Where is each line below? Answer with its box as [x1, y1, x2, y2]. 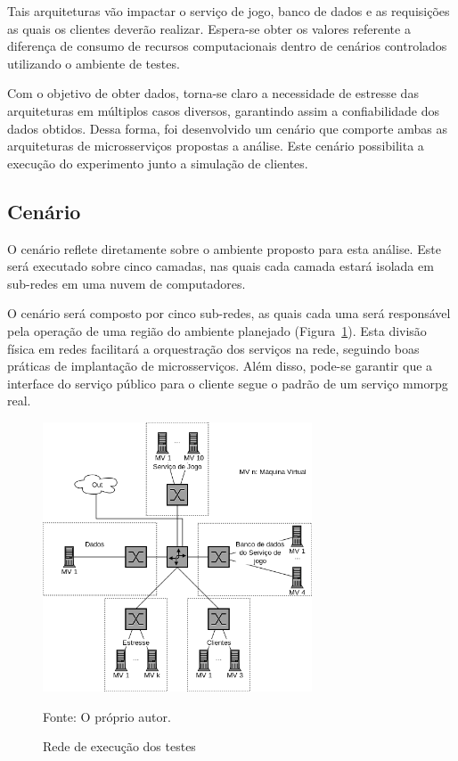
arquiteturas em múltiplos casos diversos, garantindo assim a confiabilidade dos [7, 101, 440, 119]
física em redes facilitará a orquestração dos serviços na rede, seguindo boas [7, 339, 420, 357]
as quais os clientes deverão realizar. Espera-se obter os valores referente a [7, 19, 411, 37]
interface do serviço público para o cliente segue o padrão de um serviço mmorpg [7, 373, 448, 392]
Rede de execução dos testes [43, 737, 196, 756]
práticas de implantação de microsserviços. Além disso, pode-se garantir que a [7, 356, 433, 375]
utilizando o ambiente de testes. [7, 53, 180, 72]
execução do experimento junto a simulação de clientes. [7, 153, 308, 172]
